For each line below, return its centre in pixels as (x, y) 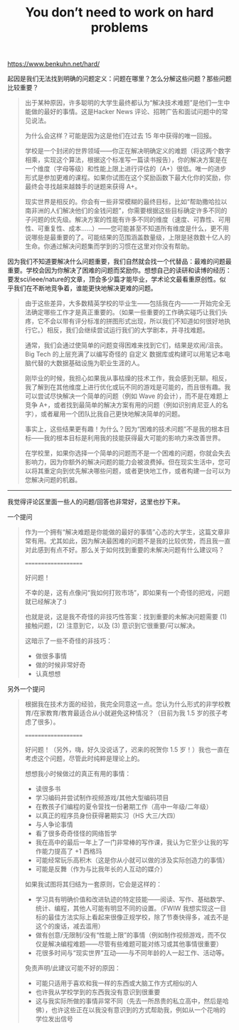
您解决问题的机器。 (53, 480)
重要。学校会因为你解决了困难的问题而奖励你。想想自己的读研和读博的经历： (119, 270)
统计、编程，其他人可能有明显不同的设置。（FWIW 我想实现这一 (128, 908)
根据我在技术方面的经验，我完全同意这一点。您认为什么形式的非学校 (124, 704)
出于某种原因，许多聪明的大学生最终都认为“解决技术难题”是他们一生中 (127, 103)
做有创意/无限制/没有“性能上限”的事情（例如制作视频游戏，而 (125, 935)
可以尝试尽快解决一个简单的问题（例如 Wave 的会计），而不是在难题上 (127, 396)
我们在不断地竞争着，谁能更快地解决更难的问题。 (85, 288)
